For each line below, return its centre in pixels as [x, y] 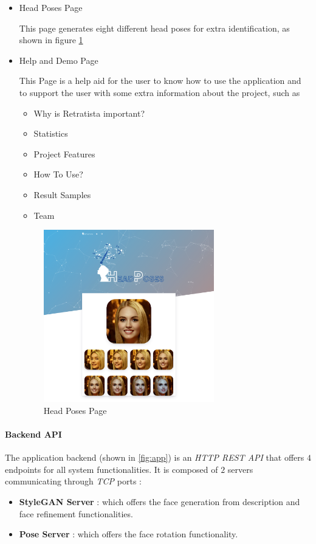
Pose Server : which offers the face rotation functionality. [129, 534]
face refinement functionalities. [76, 513]
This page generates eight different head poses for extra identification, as [154, 28]
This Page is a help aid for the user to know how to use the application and [160, 81]
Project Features [64, 153]
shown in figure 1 [51, 40]
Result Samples [62, 194]
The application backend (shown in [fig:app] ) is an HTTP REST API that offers [155, 457]
